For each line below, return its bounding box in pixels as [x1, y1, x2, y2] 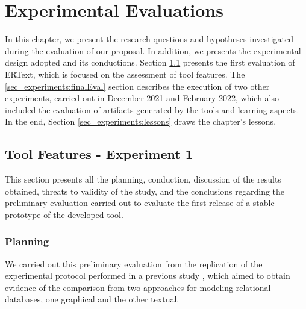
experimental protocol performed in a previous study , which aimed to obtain [5, 269, 290, 282]
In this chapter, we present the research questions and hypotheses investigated [5, 33, 294, 45]
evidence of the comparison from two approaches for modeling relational [5, 281, 271, 293]
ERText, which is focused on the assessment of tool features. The [5, 67, 245, 80]
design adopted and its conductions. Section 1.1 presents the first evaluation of [5, 56, 295, 69]
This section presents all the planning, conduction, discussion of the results [5, 173, 281, 186]
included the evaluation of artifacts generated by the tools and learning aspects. [5, 103, 299, 116]
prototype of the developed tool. [5, 208, 123, 220]
